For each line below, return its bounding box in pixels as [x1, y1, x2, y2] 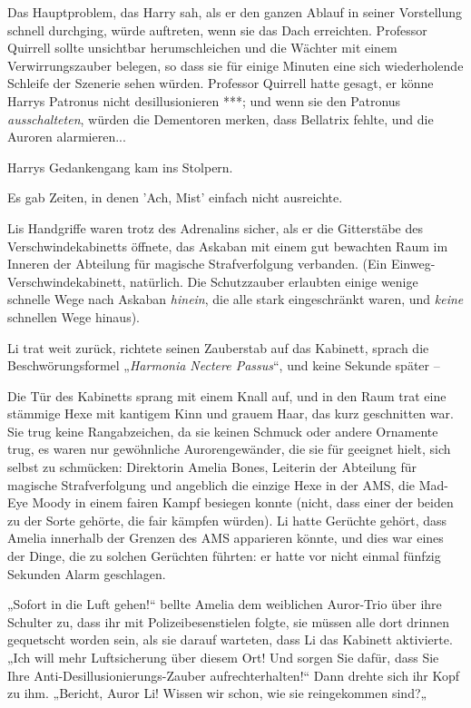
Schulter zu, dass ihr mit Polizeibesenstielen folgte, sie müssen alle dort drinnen [7, 612, 449, 631]
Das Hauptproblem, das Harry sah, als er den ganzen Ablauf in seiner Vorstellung [7, 3, 463, 21]
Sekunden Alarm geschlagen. [7, 564, 166, 583]
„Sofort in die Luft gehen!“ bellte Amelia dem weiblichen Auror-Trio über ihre [7, 595, 442, 614]
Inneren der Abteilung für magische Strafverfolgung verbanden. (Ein [7, 254, 388, 273]
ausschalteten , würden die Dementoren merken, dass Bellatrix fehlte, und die [7, 109, 434, 128]
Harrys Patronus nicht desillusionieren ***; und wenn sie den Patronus [7, 91, 401, 110]
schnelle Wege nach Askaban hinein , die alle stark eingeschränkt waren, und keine [7, 290, 464, 309]
